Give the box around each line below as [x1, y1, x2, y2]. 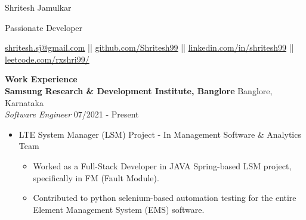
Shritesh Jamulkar [5, 1, 72, 13]
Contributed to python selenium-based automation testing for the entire [33, 191, 296, 204]
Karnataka [5, 96, 44, 109]
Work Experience [5, 73, 78, 85]
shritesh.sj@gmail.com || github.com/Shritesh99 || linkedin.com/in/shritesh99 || [5, 41, 294, 54]
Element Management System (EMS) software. [33, 203, 205, 215]
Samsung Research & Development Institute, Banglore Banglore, [5, 84, 273, 97]
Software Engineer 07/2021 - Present [5, 108, 139, 120]
